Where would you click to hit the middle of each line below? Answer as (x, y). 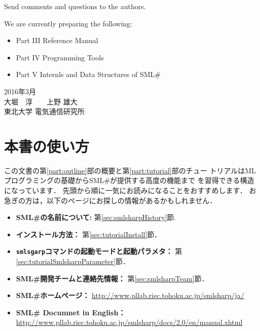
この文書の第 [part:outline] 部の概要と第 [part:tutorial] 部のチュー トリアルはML (130, 170)
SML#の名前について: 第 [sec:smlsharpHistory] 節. (96, 217)
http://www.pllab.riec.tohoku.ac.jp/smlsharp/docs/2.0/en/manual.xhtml (129, 322)
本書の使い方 (47, 146)
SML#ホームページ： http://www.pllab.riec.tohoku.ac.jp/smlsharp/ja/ (130, 295)
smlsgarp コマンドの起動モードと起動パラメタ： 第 (99, 251)
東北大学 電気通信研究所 (44, 111)
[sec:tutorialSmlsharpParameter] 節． (73, 261)
